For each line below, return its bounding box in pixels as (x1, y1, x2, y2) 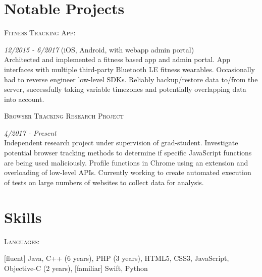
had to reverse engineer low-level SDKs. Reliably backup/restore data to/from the (4, 74, 258, 84)
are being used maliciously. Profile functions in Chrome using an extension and (4, 157, 248, 168)
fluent (6, 253, 24, 263)
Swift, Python (104, 262, 148, 273)
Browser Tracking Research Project (4, 110, 124, 121)
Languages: (4, 236, 40, 246)
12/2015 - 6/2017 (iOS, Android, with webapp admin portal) (4, 44, 194, 54)
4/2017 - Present (4, 127, 57, 138)
